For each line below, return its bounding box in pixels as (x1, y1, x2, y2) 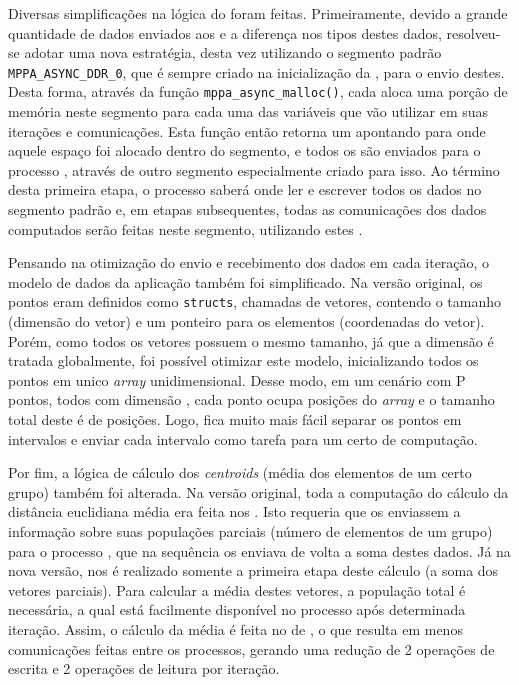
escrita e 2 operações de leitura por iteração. (8, 658, 280, 679)
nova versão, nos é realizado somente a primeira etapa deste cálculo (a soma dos (8, 560, 499, 581)
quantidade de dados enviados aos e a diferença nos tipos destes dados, (8, 22, 442, 43)
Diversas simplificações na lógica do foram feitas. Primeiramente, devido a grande (8, 3, 508, 23)
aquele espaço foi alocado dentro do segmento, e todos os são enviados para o (8, 140, 481, 161)
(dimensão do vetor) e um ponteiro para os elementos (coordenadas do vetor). (8, 311, 485, 332)
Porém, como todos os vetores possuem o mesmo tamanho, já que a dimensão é (8, 330, 494, 351)
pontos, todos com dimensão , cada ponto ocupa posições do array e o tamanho (8, 389, 495, 410)
